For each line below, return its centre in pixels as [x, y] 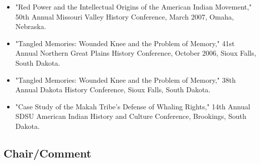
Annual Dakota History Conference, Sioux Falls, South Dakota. [113, 90]
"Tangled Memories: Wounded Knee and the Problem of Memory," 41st [125, 43]
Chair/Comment [48, 153]
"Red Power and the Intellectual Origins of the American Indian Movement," [134, 7]
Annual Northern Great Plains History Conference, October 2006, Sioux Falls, [136, 53]
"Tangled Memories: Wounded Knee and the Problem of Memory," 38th [125, 79]
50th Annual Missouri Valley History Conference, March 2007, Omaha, [124, 16]
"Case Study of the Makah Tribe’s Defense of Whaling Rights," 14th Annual [133, 106]
